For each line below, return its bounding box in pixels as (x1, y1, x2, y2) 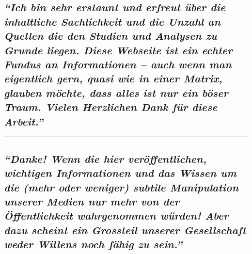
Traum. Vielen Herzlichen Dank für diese (4, 99, 218, 114)
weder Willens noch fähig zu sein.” (4, 237, 182, 252)
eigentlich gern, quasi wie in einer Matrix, (4, 71, 222, 86)
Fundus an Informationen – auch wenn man (4, 56, 232, 71)
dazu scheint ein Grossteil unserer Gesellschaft (4, 222, 246, 237)
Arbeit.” (4, 113, 43, 128)
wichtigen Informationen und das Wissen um (4, 165, 236, 180)
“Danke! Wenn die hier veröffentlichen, (4, 151, 207, 166)
